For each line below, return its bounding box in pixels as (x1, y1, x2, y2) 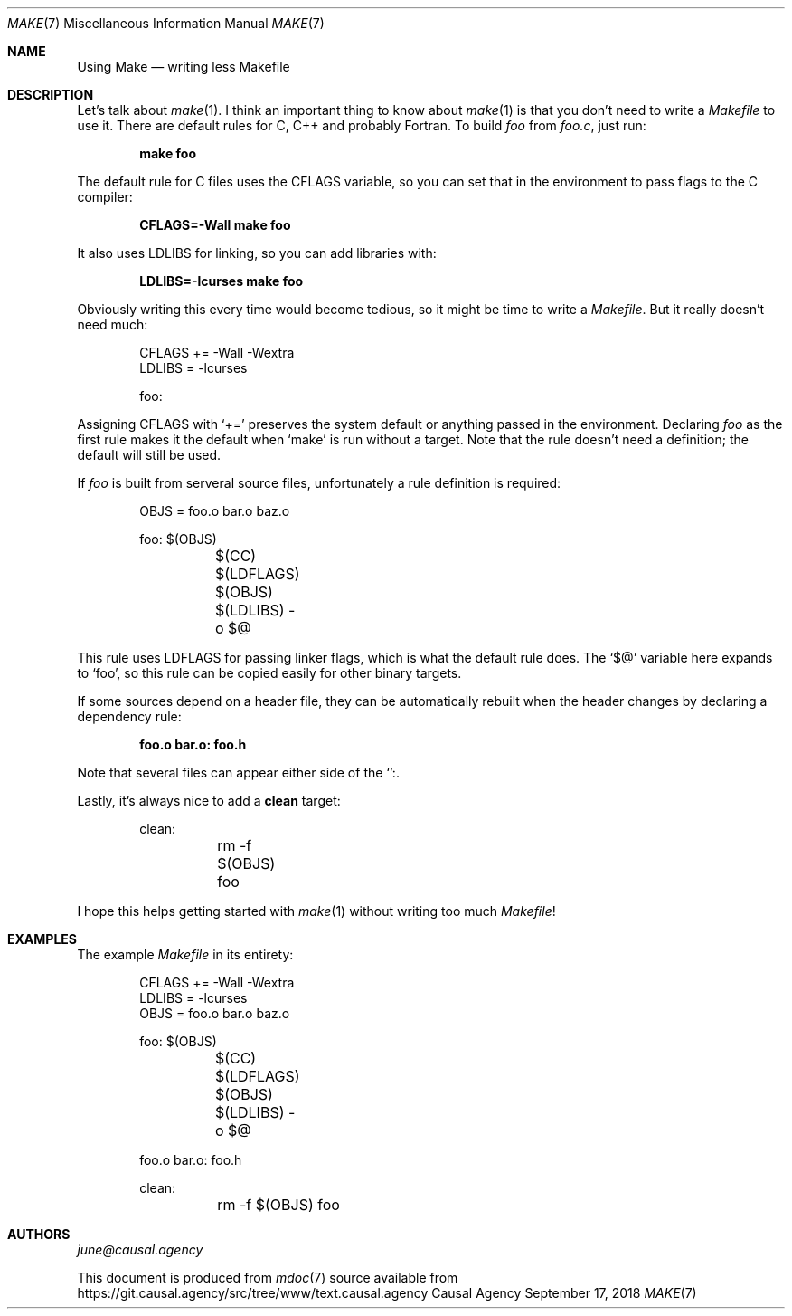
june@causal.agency (77, 1242, 203, 1257)
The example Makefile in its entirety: (77, 947, 294, 962)
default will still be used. (77, 447, 222, 463)
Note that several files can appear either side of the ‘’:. (77, 765, 400, 780)
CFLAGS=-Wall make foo (139, 217, 291, 233)
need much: (77, 317, 148, 332)
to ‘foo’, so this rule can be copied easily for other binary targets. (77, 665, 462, 681)
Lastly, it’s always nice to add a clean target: (77, 793, 341, 808)
